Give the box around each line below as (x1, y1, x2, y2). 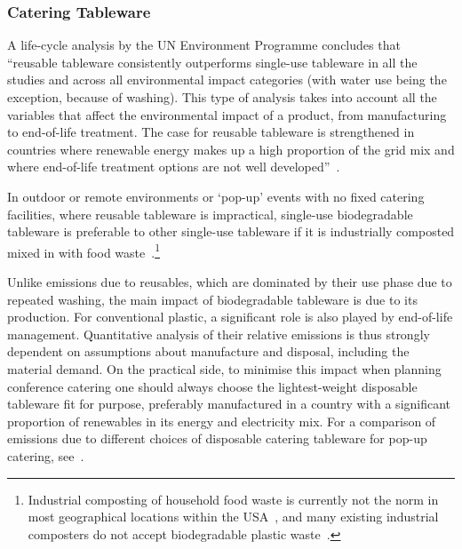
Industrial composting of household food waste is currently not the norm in (28, 489, 439, 508)
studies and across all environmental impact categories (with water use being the (7, 70, 447, 89)
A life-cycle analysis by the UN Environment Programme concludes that (7, 36, 401, 54)
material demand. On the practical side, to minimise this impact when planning (7, 359, 442, 378)
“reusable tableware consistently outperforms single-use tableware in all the (7, 52, 418, 71)
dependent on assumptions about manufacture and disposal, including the (7, 342, 410, 361)
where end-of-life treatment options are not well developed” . (7, 157, 340, 176)
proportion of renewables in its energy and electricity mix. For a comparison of (7, 411, 436, 430)
